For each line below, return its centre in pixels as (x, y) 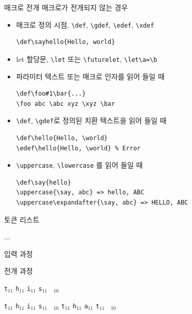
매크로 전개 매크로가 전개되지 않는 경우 (66, 7)
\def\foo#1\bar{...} (51, 94)
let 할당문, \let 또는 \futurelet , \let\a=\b (87, 59)
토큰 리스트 (22, 219)
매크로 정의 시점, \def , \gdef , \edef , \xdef (85, 24)
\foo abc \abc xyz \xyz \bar (66, 104)
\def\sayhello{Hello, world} (66, 42)
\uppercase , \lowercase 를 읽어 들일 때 (79, 165)
